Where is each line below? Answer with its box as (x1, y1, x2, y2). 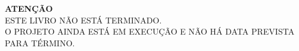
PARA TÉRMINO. (5, 36, 75, 49)
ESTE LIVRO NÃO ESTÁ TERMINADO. (5, 13, 162, 26)
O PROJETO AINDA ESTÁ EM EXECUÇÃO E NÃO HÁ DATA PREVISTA (5, 25, 295, 38)
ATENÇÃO (5, 2, 53, 14)
